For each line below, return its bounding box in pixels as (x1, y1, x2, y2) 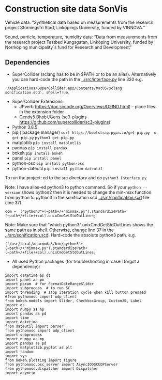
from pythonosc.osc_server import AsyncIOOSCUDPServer (5, 362, 118, 367)
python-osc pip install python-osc (12, 160, 85, 166)
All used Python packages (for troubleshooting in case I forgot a (12, 258, 140, 264)
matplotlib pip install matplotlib (12, 140, 81, 145)
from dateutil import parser (5, 324, 64, 329)
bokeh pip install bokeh (12, 150, 63, 156)
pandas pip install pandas (12, 144, 68, 151)
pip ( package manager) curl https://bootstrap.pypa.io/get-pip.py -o (12, 129, 157, 135)
